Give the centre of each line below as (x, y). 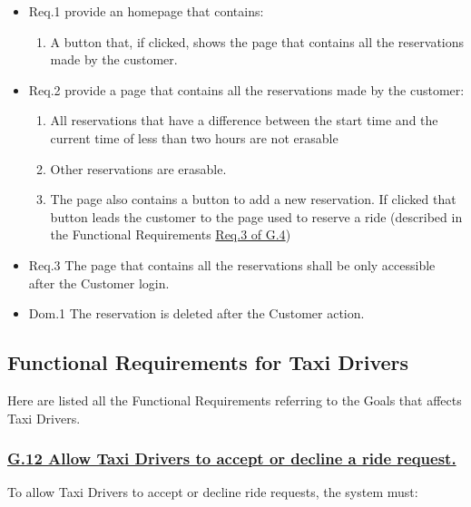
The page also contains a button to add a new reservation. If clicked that (253, 199)
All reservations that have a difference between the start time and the (244, 120)
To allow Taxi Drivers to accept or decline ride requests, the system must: (213, 492)
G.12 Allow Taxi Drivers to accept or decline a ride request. (232, 458)
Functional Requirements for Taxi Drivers (208, 362)
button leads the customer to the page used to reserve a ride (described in (256, 216)
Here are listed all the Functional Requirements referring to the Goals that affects (235, 400)
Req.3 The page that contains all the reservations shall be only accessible (232, 264)
